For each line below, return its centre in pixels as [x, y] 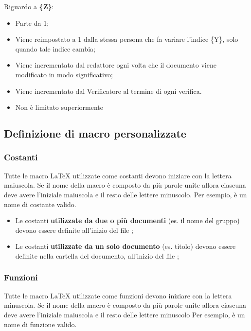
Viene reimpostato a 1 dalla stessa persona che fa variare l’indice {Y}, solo [127, 39]
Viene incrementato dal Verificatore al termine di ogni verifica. [108, 91]
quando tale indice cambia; [55, 48]
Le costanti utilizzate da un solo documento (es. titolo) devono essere [125, 246]
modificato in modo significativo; [64, 74]
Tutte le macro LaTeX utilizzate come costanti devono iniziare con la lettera [118, 175]
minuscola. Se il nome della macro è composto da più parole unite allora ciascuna [125, 305]
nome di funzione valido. [40, 324]
